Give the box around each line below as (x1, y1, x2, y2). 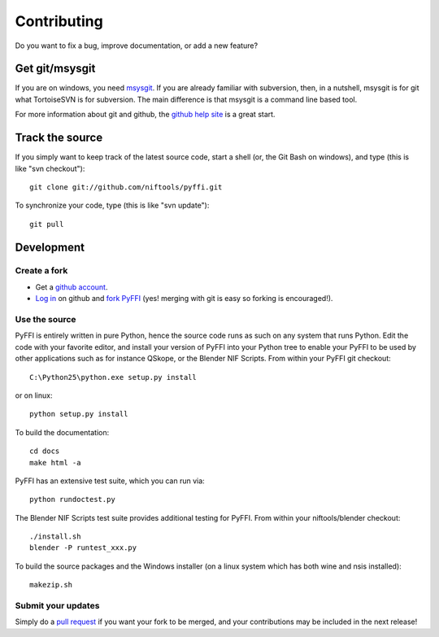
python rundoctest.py (29, 495, 115, 504)
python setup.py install (29, 409, 128, 419)
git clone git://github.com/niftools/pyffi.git (29, 182, 223, 191)
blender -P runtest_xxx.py (29, 543, 137, 552)
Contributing (15, 12, 103, 30)
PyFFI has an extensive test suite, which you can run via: (15, 476, 205, 486)
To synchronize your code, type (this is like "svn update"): (15, 200, 210, 211)
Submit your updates (15, 600, 100, 612)
